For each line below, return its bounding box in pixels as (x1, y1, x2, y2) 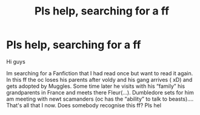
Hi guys (6, 58, 25, 65)
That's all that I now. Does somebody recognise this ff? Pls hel (6, 101, 162, 109)
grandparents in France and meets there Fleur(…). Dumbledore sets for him (6, 89, 194, 96)
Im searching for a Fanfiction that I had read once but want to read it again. (6, 69, 193, 76)
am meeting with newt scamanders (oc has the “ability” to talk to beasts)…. (6, 95, 194, 102)
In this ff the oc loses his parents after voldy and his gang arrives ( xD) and (6, 76, 193, 83)
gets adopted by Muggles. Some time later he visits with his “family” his (6, 82, 185, 90)
